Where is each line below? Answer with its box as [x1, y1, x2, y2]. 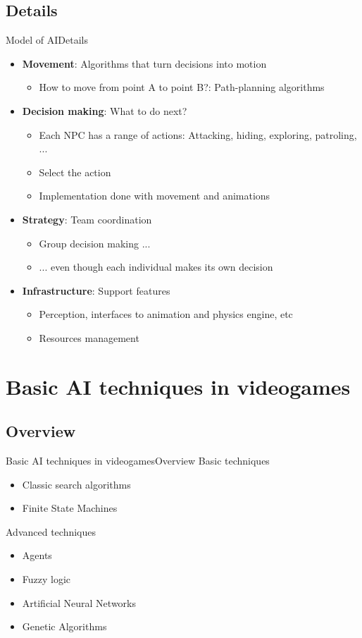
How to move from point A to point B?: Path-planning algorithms [39, 80, 325, 94]
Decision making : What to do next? [22, 103, 187, 118]
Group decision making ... [39, 235, 151, 250]
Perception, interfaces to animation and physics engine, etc [39, 307, 293, 321]
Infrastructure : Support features [22, 283, 170, 297]
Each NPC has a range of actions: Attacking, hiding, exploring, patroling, [39, 127, 357, 142]
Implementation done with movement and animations [39, 188, 270, 203]
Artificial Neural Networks [22, 595, 136, 610]
